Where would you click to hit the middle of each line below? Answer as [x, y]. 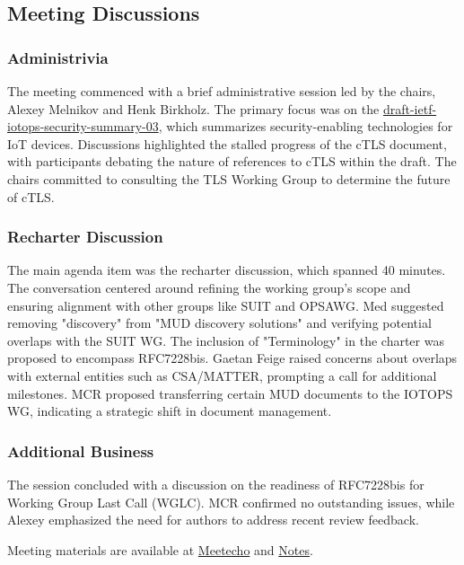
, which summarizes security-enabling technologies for [306, 126]
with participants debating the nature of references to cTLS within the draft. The [232, 161]
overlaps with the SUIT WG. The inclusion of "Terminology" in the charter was [226, 340]
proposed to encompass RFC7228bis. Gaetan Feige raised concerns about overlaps [232, 358]
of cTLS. [31, 196]
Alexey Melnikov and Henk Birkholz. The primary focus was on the [193, 108]
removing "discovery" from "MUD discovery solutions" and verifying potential [219, 323]
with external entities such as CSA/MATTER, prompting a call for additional [222, 375]
